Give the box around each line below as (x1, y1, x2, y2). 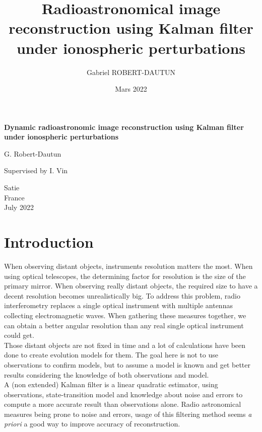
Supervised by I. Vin (4, 165, 68, 176)
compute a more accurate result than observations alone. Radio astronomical (4, 399, 241, 409)
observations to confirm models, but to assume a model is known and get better (4, 359, 250, 370)
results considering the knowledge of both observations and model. (4, 369, 209, 380)
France (4, 192, 25, 202)
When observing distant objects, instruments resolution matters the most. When (4, 260, 253, 271)
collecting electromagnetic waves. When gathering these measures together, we (4, 310, 246, 320)
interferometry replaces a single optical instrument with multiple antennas (4, 300, 233, 311)
